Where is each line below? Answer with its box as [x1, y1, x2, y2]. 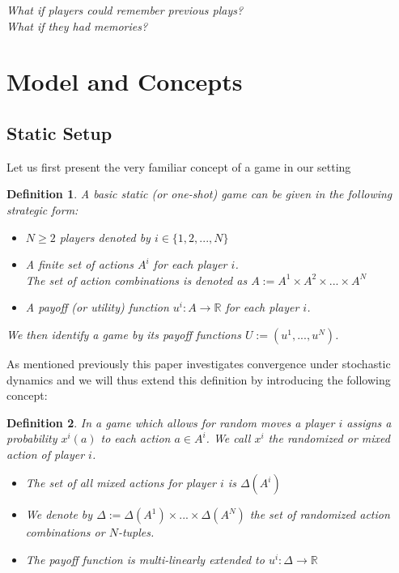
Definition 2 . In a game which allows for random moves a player [6, 414, 335, 431]
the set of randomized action [249, 506, 390, 523]
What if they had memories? [6, 17, 148, 34]
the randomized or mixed [268, 430, 390, 447]
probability [6, 430, 57, 447]
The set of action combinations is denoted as [25, 271, 248, 288]
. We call [206, 430, 251, 447]
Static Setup [6, 120, 112, 145]
